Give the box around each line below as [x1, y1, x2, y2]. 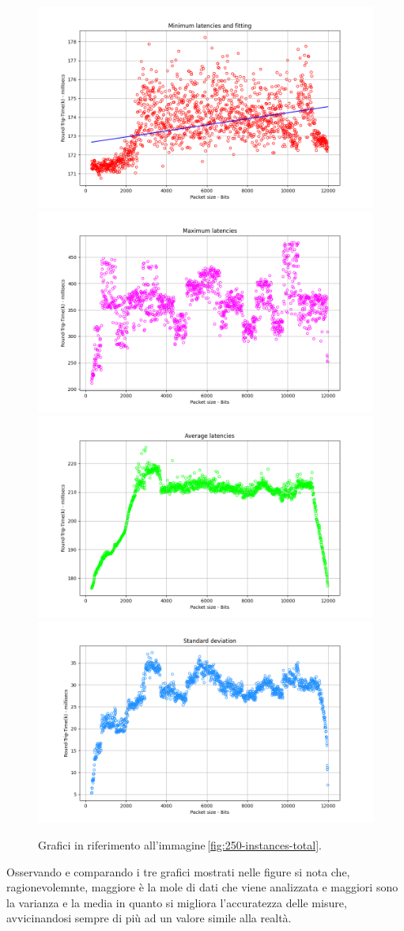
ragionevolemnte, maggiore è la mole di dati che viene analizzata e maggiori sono [6, 879, 398, 895]
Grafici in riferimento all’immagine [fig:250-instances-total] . [38, 836, 322, 853]
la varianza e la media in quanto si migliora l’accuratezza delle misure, [6, 894, 347, 910]
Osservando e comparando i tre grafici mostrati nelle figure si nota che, [6, 863, 350, 880]
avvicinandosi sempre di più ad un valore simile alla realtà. [6, 910, 292, 926]
